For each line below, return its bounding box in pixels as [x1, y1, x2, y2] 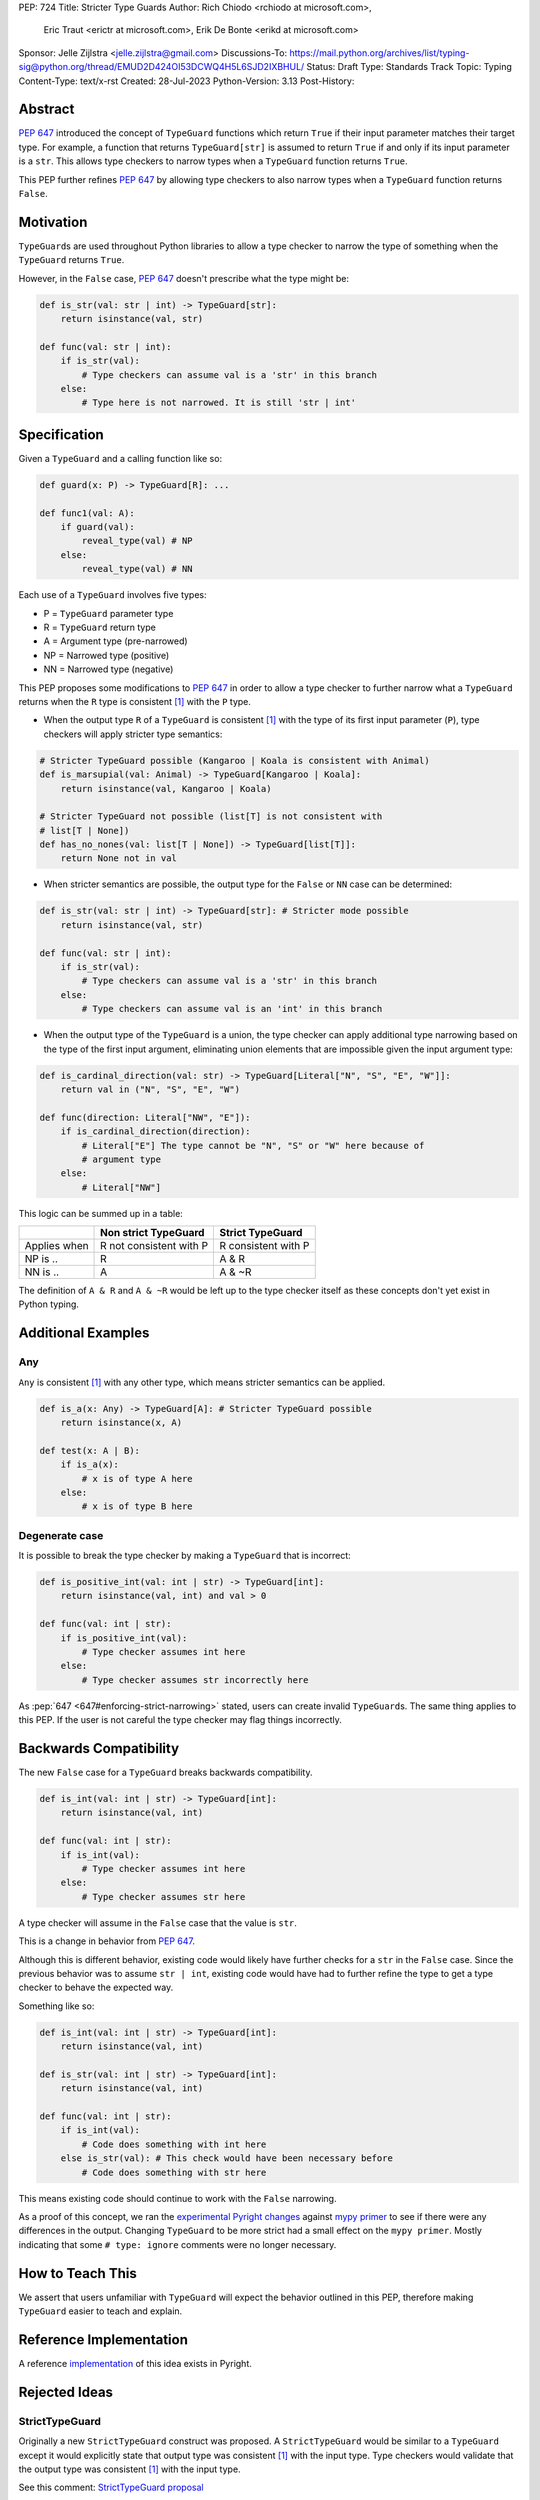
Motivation [18, 213, 88, 230]
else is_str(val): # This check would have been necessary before [60, 2153, 394, 2164]
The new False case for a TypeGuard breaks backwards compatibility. [18, 1766, 313, 1779]
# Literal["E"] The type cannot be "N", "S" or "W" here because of [81, 1140, 425, 1151]
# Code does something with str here [81, 2166, 267, 2178]
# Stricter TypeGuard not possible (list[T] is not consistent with [39, 811, 383, 822]
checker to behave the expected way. [18, 1981, 174, 1994]
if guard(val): [60, 521, 135, 533]
